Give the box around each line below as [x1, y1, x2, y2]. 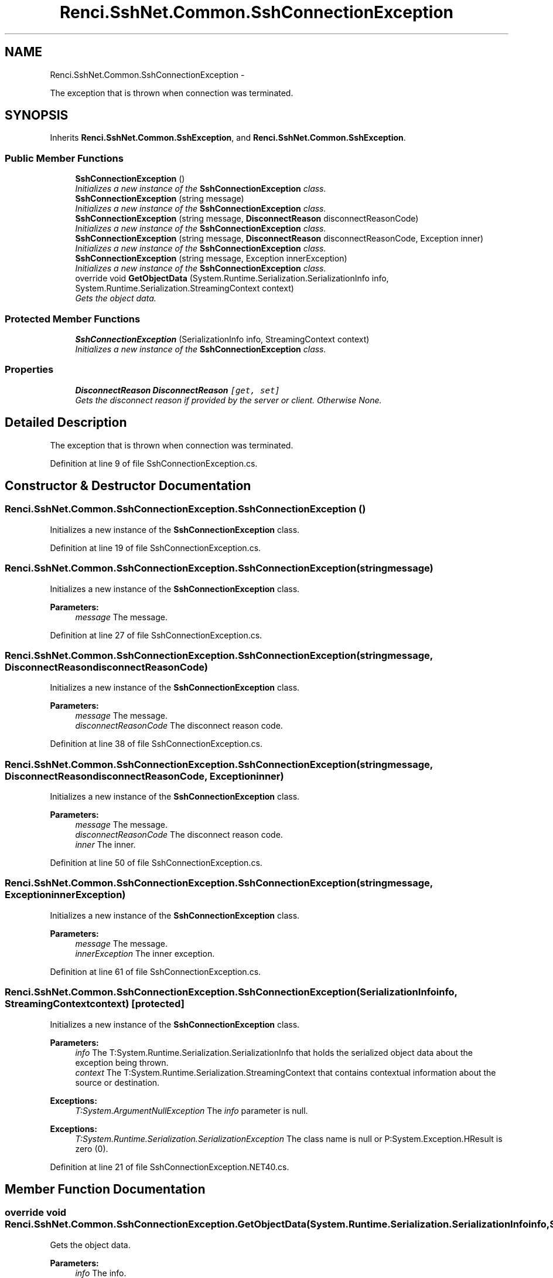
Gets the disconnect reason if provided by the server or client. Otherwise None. [75, 395, 382, 405]
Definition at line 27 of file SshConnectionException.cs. [50, 630, 262, 640]
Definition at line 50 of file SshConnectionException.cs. [50, 858, 262, 868]
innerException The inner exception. [75, 948, 215, 958]
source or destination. [75, 1077, 160, 1087]
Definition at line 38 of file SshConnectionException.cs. [50, 739, 262, 749]
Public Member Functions [5, 152, 124, 164]
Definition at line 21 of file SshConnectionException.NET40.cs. [50, 1161, 289, 1172]
